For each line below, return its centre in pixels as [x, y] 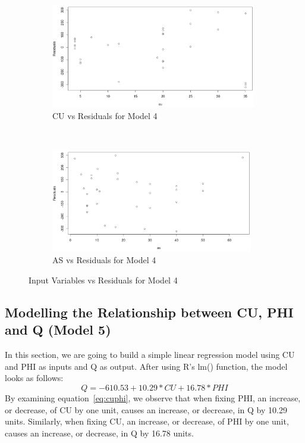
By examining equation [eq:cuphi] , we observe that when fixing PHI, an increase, [153, 397]
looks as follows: [34, 378]
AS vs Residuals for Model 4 [104, 260]
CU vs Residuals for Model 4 [105, 115]
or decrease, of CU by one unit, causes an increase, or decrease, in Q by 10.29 [146, 409]
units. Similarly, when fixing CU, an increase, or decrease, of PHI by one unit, [147, 421]
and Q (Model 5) [58, 330]
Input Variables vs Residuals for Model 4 [103, 280]
